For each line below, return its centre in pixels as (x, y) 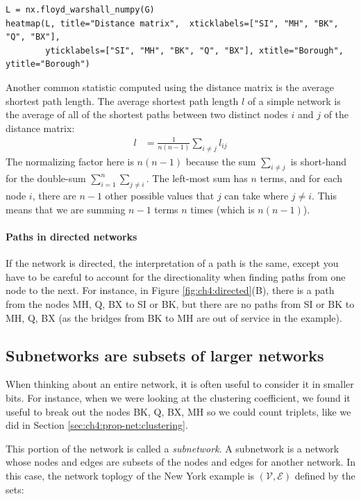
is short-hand (318, 161)
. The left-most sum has (197, 178)
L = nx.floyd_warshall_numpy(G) (80, 10)
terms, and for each (301, 178)
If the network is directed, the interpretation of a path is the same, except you (172, 263)
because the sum (221, 161)
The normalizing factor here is (70, 161)
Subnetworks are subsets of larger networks (165, 355)
